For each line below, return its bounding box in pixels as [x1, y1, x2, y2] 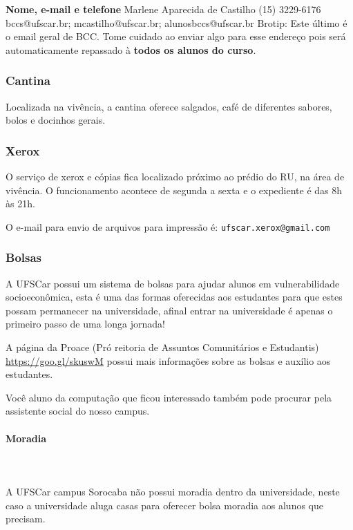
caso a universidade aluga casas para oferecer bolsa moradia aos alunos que [6, 498, 323, 512]
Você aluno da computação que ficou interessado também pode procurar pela [6, 390, 332, 404]
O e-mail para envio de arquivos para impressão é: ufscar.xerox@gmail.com [6, 219, 330, 234]
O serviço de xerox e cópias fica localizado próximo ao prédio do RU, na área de [6, 169, 345, 183]
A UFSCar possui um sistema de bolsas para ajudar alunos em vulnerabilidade [6, 276, 340, 290]
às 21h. [6, 196, 35, 211]
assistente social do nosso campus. [6, 404, 150, 418]
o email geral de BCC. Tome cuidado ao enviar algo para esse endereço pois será [6, 29, 346, 44]
